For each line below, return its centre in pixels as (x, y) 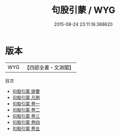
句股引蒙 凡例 (26, 97)
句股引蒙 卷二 (26, 110)
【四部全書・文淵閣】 (49, 68)
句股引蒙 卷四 (26, 122)
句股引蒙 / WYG (83, 10)
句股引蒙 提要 (26, 91)
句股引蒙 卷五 (26, 128)
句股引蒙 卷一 (26, 103)
